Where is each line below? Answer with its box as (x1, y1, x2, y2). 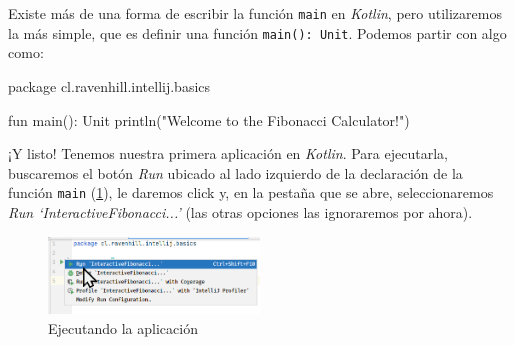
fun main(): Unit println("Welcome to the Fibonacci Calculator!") (8, 109, 410, 130)
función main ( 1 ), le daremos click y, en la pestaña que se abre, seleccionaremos (8, 182, 494, 203)
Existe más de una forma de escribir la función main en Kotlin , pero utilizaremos (8, 3, 502, 23)
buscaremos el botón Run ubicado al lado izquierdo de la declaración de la (8, 162, 463, 183)
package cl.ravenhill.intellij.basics (8, 75, 211, 96)
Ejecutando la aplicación (48, 317, 198, 338)
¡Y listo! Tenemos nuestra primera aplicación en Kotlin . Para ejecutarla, (8, 143, 448, 164)
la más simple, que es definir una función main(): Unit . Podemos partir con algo (8, 22, 507, 43)
